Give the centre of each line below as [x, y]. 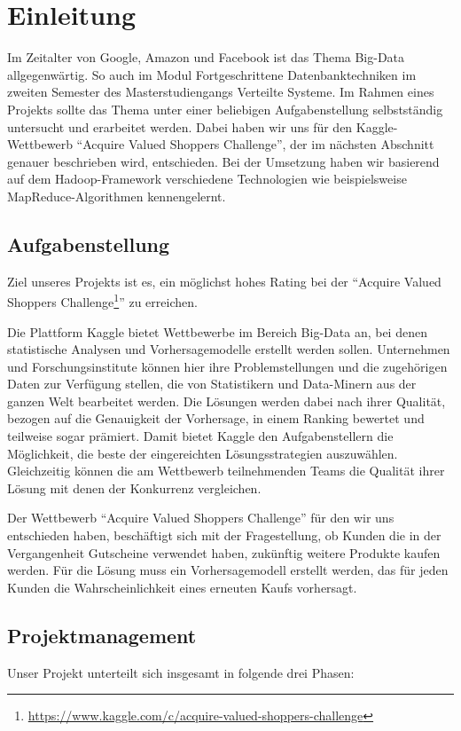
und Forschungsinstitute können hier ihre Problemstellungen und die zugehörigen [227, 366]
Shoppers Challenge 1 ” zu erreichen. [102, 300]
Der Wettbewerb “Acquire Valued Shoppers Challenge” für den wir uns [201, 518]
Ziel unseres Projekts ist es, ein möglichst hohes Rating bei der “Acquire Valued [224, 281]
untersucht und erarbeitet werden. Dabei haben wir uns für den [180, 126]
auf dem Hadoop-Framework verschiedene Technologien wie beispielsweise [207, 179]
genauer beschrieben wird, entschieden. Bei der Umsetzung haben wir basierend [223, 161]
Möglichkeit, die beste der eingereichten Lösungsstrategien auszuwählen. [203, 453]
